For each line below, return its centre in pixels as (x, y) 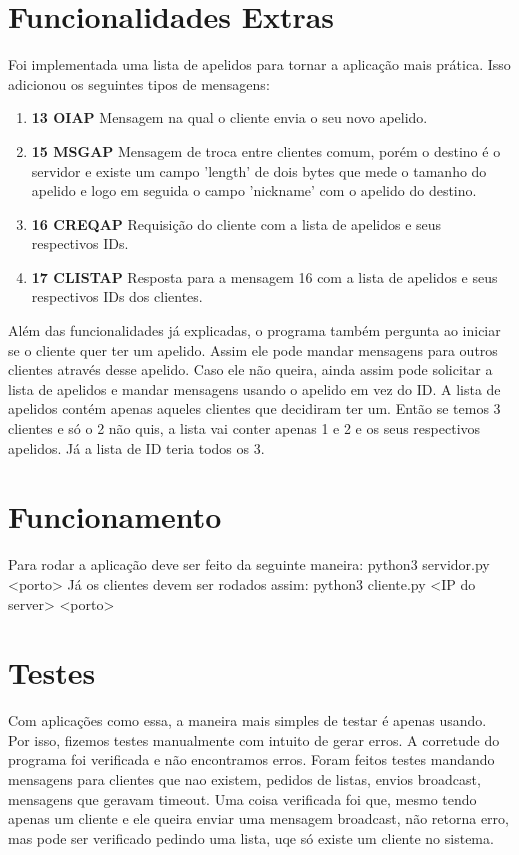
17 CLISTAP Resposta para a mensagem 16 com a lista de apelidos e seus (264, 276)
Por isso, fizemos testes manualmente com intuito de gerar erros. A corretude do (254, 739)
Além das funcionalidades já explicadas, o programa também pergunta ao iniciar (254, 330)
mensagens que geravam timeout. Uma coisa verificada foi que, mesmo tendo (242, 798)
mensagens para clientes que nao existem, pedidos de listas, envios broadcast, (244, 779)
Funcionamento (115, 516)
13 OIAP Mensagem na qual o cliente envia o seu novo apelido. (229, 117)
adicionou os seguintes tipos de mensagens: (139, 83)
